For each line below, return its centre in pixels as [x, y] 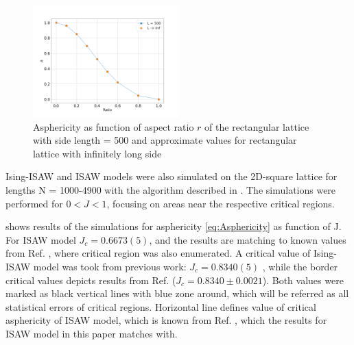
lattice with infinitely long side [97, 153]
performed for [34, 203]
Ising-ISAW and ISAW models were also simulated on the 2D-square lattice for [172, 176]
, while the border [300, 266]
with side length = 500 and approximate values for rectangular [165, 140]
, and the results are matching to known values [248, 239]
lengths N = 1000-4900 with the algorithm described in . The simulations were [171, 190]
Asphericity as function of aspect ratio [114, 126]
